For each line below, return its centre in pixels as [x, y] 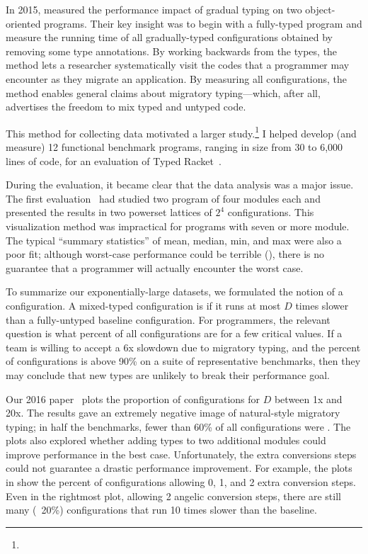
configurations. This [271, 212]
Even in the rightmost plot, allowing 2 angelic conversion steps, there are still [173, 496]
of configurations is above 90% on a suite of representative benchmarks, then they [183, 361]
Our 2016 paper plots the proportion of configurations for [133, 398]
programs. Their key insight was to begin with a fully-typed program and [203, 23]
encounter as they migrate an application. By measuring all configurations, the [177, 78]
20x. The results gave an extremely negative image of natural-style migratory [173, 413]
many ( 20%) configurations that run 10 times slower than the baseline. [161, 510]
